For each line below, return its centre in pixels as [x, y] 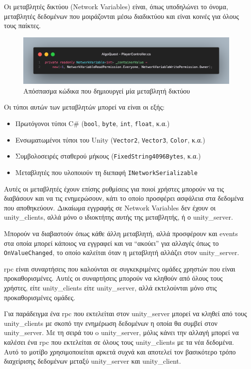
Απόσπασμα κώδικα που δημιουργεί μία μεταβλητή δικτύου [107, 90]
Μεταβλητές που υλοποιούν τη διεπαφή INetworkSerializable [106, 172]
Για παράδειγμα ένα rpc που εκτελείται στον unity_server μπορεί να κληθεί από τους [125, 313]
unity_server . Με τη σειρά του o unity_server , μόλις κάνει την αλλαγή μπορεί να [121, 332]
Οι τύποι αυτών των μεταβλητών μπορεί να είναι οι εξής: [84, 107]
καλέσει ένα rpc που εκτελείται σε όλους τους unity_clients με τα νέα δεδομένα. [119, 342]
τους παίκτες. [22, 25]
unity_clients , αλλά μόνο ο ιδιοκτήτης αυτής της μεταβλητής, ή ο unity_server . [118, 217]
